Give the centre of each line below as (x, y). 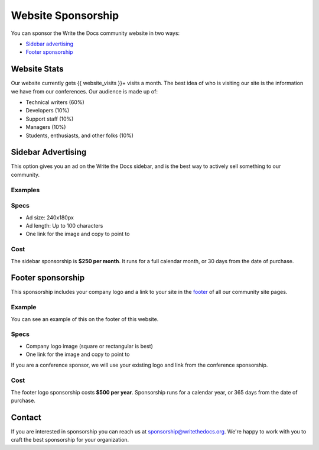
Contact (26, 417)
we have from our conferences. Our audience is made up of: (84, 91)
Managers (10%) (46, 127)
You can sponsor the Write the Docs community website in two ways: (95, 33)
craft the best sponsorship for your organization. (70, 440)
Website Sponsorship (65, 15)
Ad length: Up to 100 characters (64, 225)
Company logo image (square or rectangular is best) (89, 346)
